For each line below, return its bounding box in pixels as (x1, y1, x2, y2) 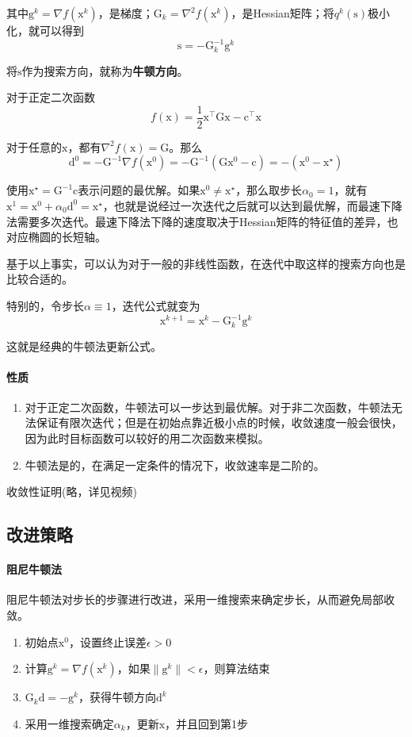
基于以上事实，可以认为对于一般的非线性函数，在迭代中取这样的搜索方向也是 (6, 255, 406, 271)
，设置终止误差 (68, 633, 147, 650)
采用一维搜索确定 (25, 715, 114, 731)
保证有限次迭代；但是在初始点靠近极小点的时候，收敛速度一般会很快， (36, 414, 402, 431)
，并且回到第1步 (165, 715, 249, 731)
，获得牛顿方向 (78, 689, 156, 705)
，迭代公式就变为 (111, 297, 200, 313)
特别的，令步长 (6, 297, 84, 313)
